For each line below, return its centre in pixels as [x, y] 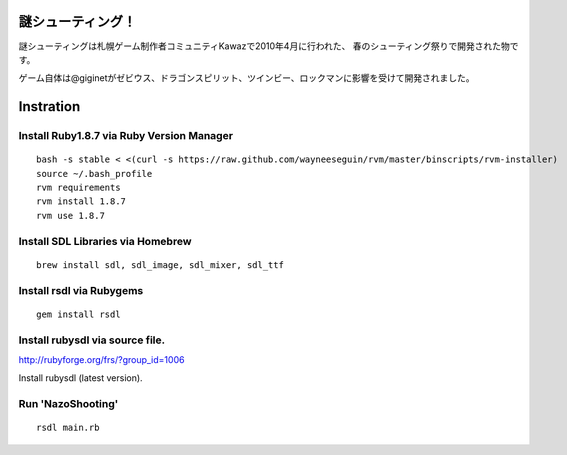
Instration [49, 106]
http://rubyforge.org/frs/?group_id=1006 [101, 359]
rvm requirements [78, 188]
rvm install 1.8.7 [81, 201]
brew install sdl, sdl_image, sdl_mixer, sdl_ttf [160, 264]
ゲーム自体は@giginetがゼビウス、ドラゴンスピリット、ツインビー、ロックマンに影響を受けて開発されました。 [246, 78]
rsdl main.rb [68, 428]
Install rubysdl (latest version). [81, 378]
